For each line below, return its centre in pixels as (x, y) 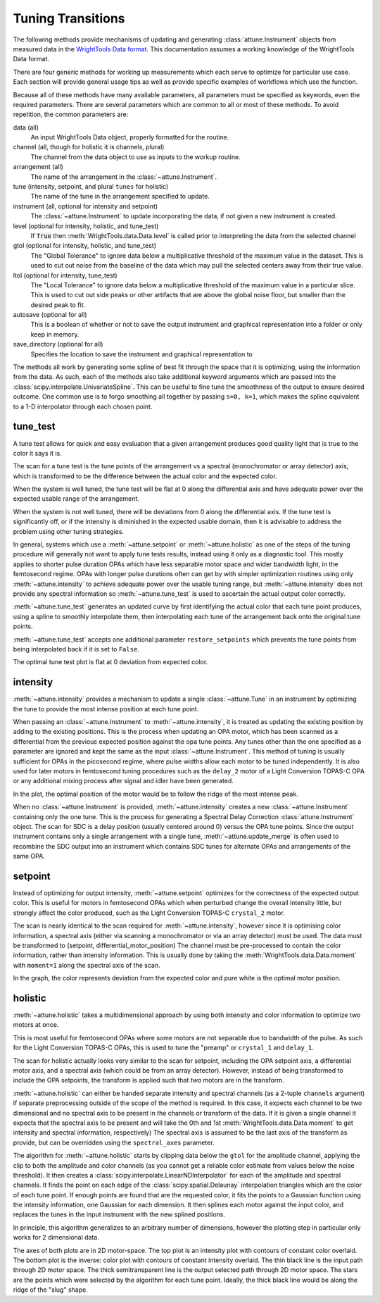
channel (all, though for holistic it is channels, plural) (89, 147)
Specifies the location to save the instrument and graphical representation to (141, 354)
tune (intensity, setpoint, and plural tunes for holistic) (91, 187)
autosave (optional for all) (50, 315)
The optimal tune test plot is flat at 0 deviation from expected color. (110, 662)
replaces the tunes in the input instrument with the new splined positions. (119, 1214)
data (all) (26, 127)
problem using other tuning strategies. (69, 531)
